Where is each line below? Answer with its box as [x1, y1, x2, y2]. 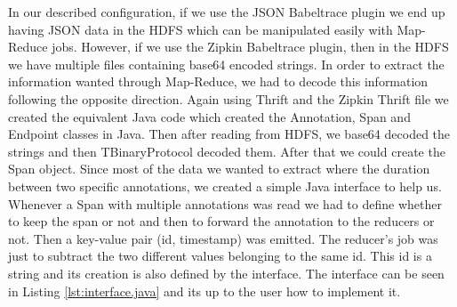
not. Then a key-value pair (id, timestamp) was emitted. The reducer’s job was [8, 229, 438, 247]
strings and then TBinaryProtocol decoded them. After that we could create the [8, 141, 445, 160]
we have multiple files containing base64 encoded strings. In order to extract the [8, 54, 445, 73]
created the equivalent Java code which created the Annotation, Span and [8, 107, 411, 125]
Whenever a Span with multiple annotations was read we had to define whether [8, 194, 442, 213]
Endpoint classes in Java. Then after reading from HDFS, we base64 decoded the [8, 125, 451, 143]
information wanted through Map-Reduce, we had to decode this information [8, 72, 429, 91]
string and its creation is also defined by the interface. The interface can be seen [8, 263, 445, 282]
